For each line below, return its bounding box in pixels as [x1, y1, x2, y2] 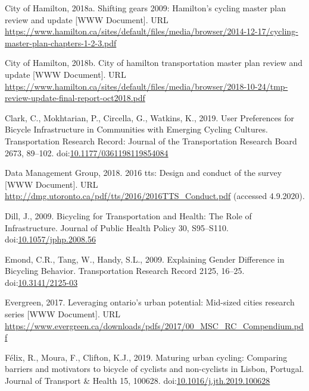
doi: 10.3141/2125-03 [5, 276, 78, 288]
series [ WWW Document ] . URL [5, 308, 121, 320]
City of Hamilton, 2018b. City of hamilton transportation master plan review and [5, 56, 303, 69]
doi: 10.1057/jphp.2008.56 [5, 233, 96, 245]
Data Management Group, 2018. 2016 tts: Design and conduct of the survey [5, 166, 282, 179]
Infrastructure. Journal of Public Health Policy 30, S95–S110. [5, 221, 229, 234]
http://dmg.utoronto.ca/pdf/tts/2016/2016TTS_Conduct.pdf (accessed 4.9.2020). [5, 190, 305, 202]
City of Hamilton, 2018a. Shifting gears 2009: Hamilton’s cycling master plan [5, 2, 286, 14]
